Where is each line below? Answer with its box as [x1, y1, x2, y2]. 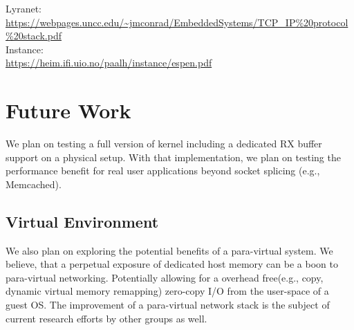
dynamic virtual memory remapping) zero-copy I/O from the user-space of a [6, 284, 329, 298]
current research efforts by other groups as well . [6, 311, 207, 325]
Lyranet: [6, 1, 41, 15]
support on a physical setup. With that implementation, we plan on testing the [6, 149, 341, 164]
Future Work [6, 96, 131, 125]
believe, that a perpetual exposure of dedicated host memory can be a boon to [6, 257, 338, 271]
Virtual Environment [6, 210, 159, 232]
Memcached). [6, 176, 62, 191]
